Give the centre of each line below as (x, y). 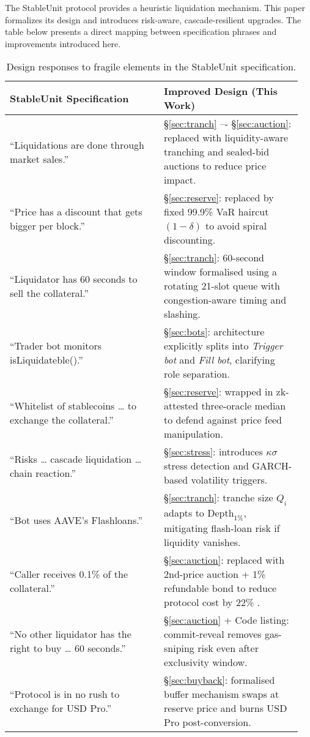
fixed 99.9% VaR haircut (216, 212)
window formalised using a (220, 272)
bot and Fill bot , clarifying (219, 360)
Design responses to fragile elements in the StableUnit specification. (151, 67)
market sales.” (39, 159)
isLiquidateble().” (46, 360)
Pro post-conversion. (207, 722)
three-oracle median (244, 406)
